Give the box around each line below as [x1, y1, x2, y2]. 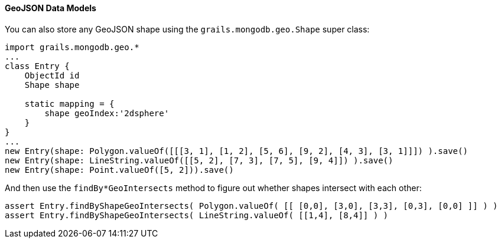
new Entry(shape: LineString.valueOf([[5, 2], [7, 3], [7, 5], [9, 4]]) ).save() [5, 155, 393, 165]
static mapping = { [24, 98, 115, 109]
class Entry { [5, 61, 70, 71]
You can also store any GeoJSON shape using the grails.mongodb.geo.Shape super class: [5, 24, 370, 34]
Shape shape [24, 80, 80, 90]
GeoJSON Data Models [5, 3, 96, 13]
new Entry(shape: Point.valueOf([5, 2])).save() [5, 165, 234, 175]
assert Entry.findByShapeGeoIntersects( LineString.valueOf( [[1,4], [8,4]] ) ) [5, 210, 389, 220]
